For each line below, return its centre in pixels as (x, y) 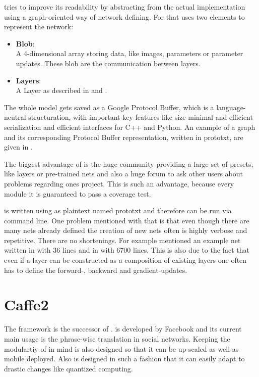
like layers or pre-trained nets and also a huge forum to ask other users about (123, 174)
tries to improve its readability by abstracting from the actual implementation (125, 7)
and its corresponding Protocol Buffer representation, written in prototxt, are (124, 137)
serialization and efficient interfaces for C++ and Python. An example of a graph (130, 127)
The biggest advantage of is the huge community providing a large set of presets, (129, 163)
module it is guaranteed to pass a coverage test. (78, 193)
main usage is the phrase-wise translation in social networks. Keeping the (117, 338)
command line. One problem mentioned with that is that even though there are (127, 220)
